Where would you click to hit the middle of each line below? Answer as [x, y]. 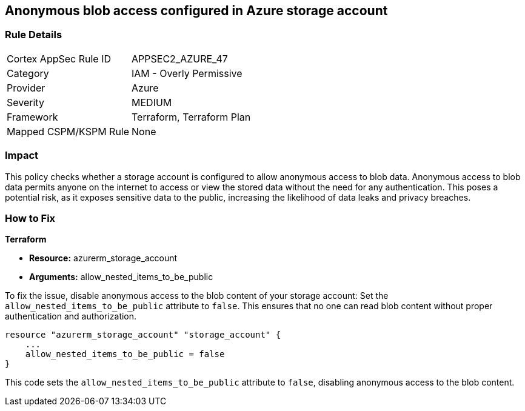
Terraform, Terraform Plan [191, 117]
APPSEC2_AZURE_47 [180, 58]
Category [28, 73]
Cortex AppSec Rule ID [59, 58]
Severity [25, 102]
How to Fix [30, 218]
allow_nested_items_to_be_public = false [125, 354]
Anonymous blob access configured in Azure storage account [196, 11]
